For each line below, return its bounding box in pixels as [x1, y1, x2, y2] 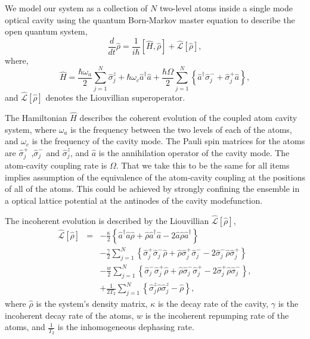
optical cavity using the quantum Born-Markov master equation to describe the [5, 13, 295, 26]
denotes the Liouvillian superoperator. [45, 91, 185, 103]
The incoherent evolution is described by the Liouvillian [5, 214, 209, 226]
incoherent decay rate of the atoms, [5, 309, 134, 321]
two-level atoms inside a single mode [159, 2, 293, 14]
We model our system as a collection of [5, 2, 148, 14]
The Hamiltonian [5, 111, 67, 123]
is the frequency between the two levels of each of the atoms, [70, 123, 292, 135]
